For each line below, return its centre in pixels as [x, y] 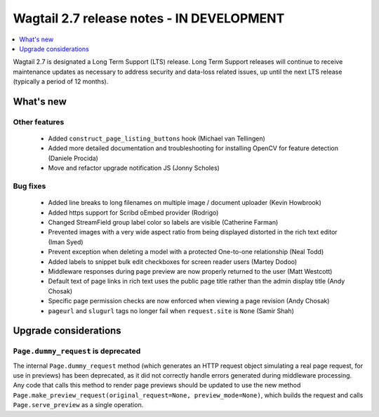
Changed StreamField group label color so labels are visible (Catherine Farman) [163, 222]
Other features [39, 121]
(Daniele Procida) [73, 158]
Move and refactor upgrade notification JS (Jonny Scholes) [134, 168]
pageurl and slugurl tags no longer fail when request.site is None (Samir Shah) [171, 311]
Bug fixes [29, 186]
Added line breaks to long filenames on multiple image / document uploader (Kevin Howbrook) [185, 203]
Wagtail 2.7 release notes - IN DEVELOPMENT [149, 18]
